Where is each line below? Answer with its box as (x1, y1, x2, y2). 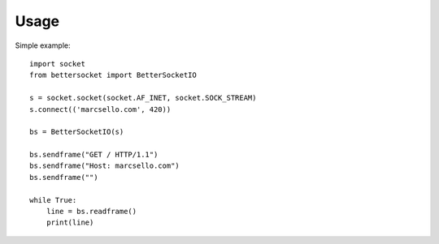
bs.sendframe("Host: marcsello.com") (29, 161, 180, 170)
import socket (29, 59, 85, 68)
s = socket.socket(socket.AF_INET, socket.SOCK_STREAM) (29, 93, 257, 103)
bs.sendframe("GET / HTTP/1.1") (29, 150, 159, 160)
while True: (29, 195, 77, 204)
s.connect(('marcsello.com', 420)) (29, 105, 172, 113)
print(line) (46, 218, 94, 227)
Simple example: (15, 41, 71, 50)
